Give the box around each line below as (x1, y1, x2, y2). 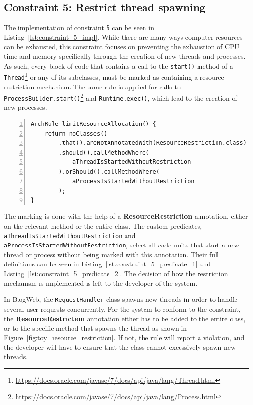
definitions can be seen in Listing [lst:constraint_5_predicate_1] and (4, 259, 211, 269)
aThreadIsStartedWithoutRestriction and (4, 230, 136, 240)
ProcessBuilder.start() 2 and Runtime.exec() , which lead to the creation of (4, 91, 237, 103)
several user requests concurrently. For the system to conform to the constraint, (4, 303, 241, 314)
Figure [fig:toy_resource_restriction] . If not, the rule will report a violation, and (4, 332, 245, 342)
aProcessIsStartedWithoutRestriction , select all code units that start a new (4, 240, 239, 250)
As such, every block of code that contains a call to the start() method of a (4, 60, 233, 70)
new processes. (4, 102, 47, 112)
